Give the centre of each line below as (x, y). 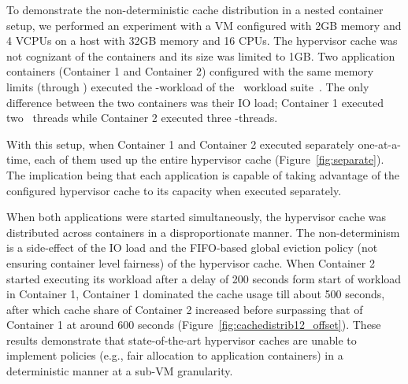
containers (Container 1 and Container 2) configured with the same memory (190, 71)
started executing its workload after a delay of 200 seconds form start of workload (204, 278)
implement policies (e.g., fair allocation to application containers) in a (175, 355)
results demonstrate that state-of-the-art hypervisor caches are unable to (182, 340)
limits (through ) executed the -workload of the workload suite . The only (188, 86)
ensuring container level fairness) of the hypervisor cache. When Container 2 (191, 262)
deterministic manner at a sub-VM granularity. (120, 371)
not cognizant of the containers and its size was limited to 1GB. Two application (201, 55)
